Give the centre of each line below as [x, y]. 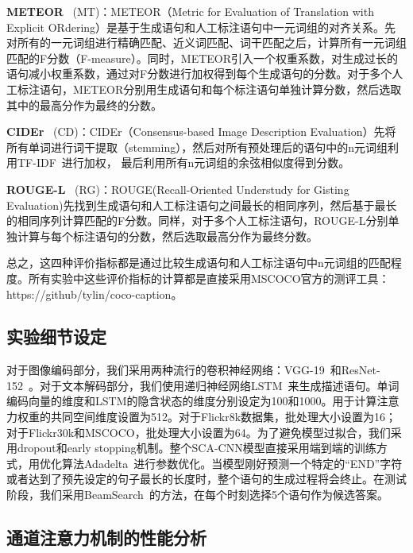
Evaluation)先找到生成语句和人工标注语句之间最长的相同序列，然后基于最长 [202, 205]
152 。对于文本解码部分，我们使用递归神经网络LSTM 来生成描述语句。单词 [203, 385]
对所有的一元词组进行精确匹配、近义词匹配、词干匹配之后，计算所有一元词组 [206, 43]
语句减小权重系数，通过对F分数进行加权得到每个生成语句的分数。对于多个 [199, 73]
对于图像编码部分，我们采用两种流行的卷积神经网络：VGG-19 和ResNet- [193, 370]
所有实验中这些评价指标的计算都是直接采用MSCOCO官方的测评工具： [209, 278]
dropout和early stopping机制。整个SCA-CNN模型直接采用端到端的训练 [197, 448]
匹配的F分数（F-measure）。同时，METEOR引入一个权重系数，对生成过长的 [203, 58]
